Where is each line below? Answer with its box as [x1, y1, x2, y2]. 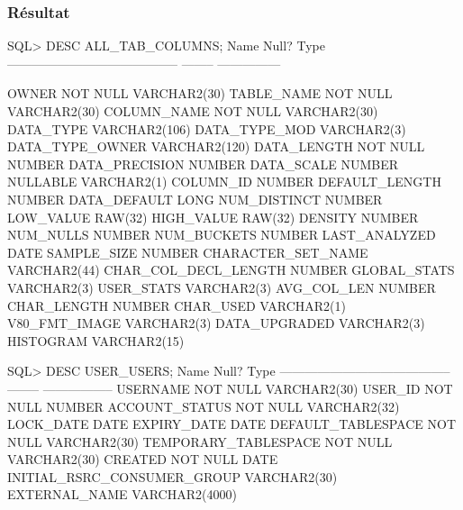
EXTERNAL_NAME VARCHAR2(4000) [7, 485, 237, 504]
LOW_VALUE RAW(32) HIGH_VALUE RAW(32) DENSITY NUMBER [7, 207, 419, 226]
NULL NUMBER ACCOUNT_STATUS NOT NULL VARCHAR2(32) [7, 396, 400, 415]
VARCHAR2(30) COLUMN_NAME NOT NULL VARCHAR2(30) [7, 102, 378, 120]
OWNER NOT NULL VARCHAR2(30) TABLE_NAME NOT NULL [7, 84, 393, 103]
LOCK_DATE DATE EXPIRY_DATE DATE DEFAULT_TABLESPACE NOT [7, 414, 457, 433]
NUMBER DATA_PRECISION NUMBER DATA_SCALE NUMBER [7, 154, 399, 173]
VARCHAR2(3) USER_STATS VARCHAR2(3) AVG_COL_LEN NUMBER [7, 278, 436, 296]
